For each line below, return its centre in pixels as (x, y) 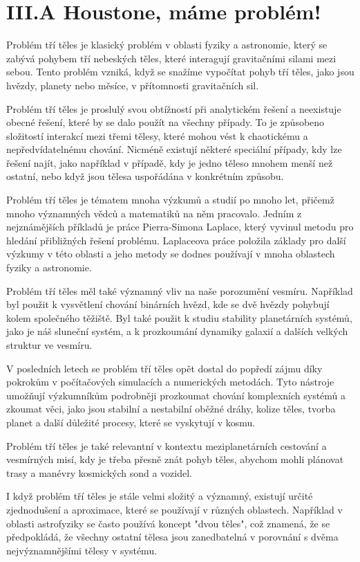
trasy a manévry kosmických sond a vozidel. (100, 472)
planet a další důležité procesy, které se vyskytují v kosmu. (131, 422)
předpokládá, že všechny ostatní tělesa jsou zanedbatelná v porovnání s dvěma (172, 537)
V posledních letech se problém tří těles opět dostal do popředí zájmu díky (164, 368)
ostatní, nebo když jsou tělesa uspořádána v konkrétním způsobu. (145, 176)
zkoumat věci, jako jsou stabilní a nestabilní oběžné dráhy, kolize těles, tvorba (171, 409)
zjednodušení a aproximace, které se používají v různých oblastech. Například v (174, 509)
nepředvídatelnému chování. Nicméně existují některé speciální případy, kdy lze (174, 149)
